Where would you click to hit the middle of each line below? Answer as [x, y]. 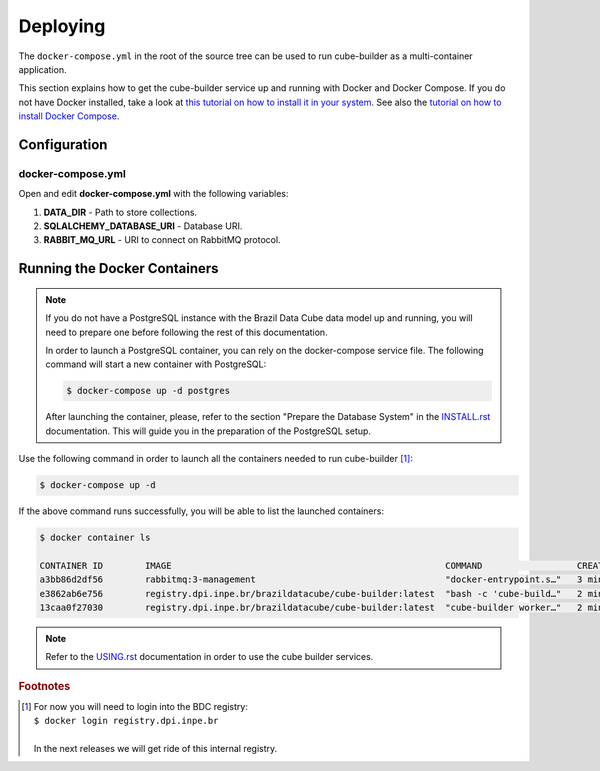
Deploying [62, 26]
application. [42, 69]
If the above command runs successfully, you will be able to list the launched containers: [201, 511]
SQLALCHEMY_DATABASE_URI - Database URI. [143, 226]
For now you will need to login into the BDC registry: [141, 707]
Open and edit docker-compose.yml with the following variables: [153, 194]
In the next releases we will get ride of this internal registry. [155, 749]
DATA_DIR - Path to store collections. [120, 212]
